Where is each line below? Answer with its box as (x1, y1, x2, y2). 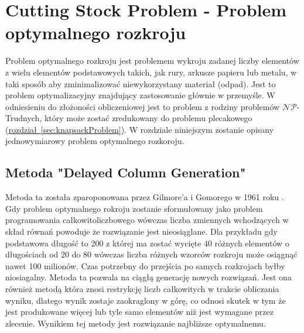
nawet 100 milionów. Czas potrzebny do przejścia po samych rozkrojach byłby (5, 259, 285, 272)
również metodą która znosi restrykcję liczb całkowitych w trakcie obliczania (5, 283, 279, 295)
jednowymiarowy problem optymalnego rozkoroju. (5, 135, 185, 147)
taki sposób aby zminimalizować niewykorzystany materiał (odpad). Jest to (5, 77, 276, 90)
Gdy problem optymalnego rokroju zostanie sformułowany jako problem (5, 202, 263, 214)
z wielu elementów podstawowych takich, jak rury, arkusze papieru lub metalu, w (5, 66, 297, 78)
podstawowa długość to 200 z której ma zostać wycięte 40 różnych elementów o (5, 236, 289, 249)
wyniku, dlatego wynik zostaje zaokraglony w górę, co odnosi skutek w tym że (5, 294, 286, 306)
